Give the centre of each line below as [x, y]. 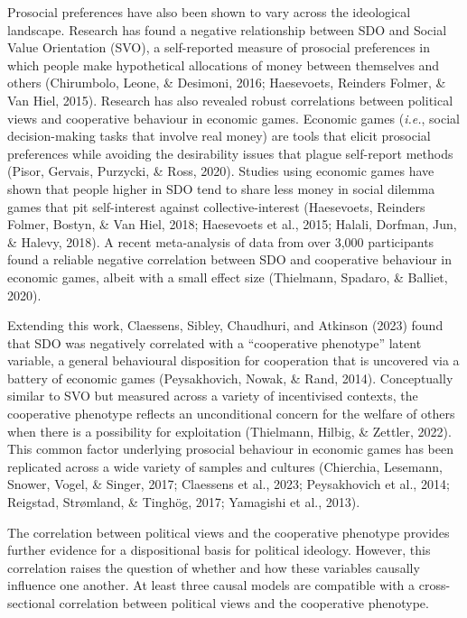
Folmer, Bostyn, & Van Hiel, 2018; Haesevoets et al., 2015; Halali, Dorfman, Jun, [232, 224]
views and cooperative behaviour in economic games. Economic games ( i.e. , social [233, 118]
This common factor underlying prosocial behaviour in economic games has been [230, 449]
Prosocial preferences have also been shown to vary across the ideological [209, 12]
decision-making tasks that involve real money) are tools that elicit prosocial [219, 136]
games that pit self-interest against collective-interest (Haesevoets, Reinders [216, 206]
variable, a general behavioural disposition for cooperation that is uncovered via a [233, 360]
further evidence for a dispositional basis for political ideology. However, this [219, 550]
